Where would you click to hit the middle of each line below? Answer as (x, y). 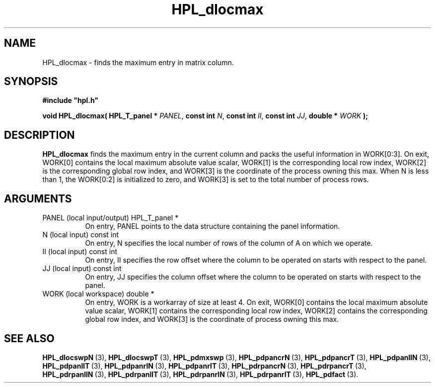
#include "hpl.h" (71, 100)
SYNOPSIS (31, 82)
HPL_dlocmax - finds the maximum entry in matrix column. (138, 62)
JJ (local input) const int (82, 269)
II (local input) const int (80, 252)
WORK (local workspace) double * (98, 294)
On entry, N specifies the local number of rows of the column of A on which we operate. (229, 243)
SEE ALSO (29, 338)
